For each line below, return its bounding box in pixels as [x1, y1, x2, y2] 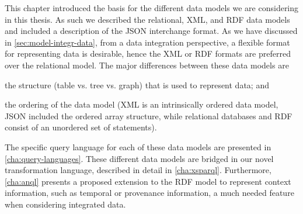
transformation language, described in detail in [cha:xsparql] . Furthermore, [5, 164, 271, 176]
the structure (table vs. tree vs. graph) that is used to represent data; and [5, 78, 269, 91]
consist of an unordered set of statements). [5, 121, 157, 133]
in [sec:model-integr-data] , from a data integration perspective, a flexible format [5, 36, 290, 48]
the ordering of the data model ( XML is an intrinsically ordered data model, [5, 98, 278, 111]
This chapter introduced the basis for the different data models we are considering [5, 2, 299, 13]
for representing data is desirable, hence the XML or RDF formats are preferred [5, 47, 291, 60]
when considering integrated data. [5, 198, 126, 210]
